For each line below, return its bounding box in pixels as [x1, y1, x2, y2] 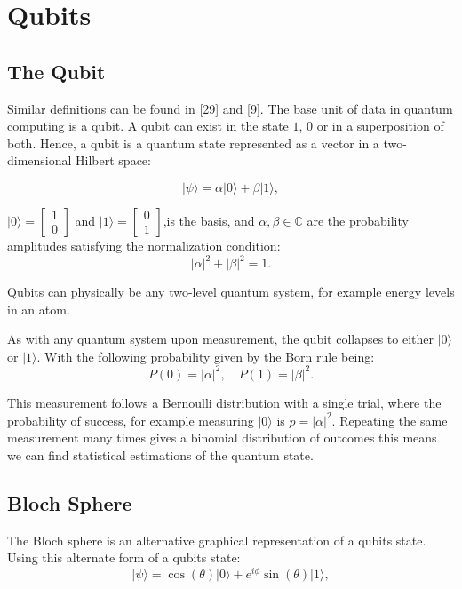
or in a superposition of [316, 116, 444, 135]
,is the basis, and [163, 211, 255, 229]
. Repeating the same [331, 410, 448, 429]
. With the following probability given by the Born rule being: [36, 346, 375, 365]
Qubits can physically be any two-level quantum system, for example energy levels [7, 283, 455, 301]
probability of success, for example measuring [7, 410, 254, 429]
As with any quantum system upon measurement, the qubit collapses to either [7, 330, 434, 348]
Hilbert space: [76, 151, 151, 170]
